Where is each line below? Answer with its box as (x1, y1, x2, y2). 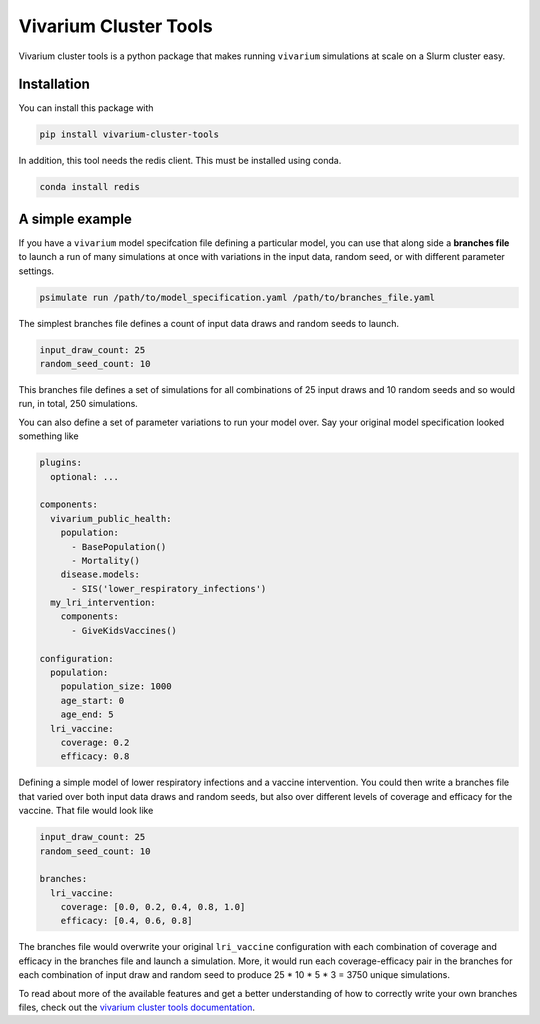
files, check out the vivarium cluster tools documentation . (18, 1001, 255, 1014)
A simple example (18, 210, 132, 227)
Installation (18, 76, 90, 93)
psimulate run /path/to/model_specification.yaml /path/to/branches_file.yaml (39, 291, 435, 303)
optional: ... (50, 471, 120, 482)
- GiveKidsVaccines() (71, 625, 177, 636)
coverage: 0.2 (60, 736, 130, 748)
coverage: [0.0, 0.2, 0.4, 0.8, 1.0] (60, 901, 246, 913)
